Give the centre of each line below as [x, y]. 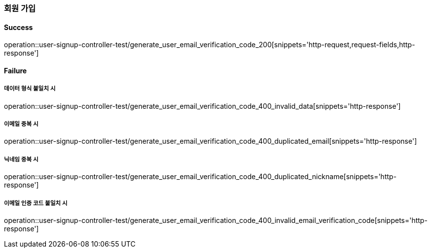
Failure [16, 70]
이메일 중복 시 [21, 124]
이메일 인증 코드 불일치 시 [36, 203]
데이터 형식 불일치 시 [30, 89]
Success [19, 27]
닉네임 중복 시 [21, 159]
